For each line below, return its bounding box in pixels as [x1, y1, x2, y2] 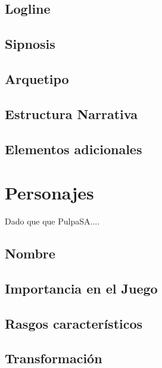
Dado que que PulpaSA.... [5, 215, 100, 227]
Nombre [5, 244, 55, 263]
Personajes [5, 180, 94, 205]
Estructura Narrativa [5, 104, 138, 123]
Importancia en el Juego [5, 279, 158, 297]
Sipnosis [5, 35, 55, 53]
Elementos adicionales [5, 139, 142, 158]
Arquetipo [5, 69, 69, 88]
